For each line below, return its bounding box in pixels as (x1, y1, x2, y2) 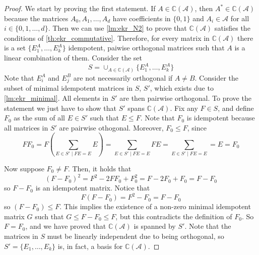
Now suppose (4, 163, 44, 173)
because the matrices (4, 13, 69, 23)
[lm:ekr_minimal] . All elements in (4, 92, 109, 103)
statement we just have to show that (4, 102, 117, 113)
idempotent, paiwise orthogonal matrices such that (68, 42, 225, 53)
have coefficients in (112, 13, 171, 23)
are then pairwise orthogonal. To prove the (119, 92, 251, 103)
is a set (4, 42, 26, 53)
